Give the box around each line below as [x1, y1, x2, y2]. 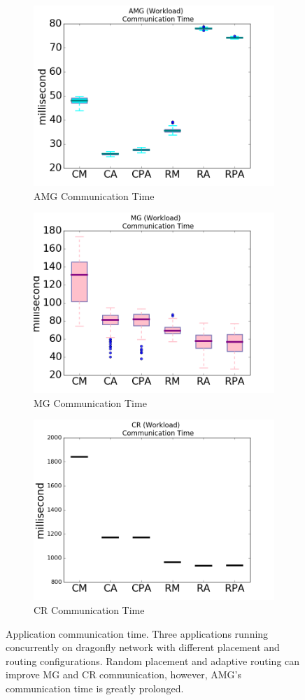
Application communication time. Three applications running [6, 626, 269, 641]
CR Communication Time [34, 602, 145, 617]
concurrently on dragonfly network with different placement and [6, 640, 280, 655]
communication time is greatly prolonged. [6, 680, 184, 695]
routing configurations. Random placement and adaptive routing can [6, 653, 300, 668]
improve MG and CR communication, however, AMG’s [6, 667, 241, 682]
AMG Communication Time [34, 188, 155, 203]
